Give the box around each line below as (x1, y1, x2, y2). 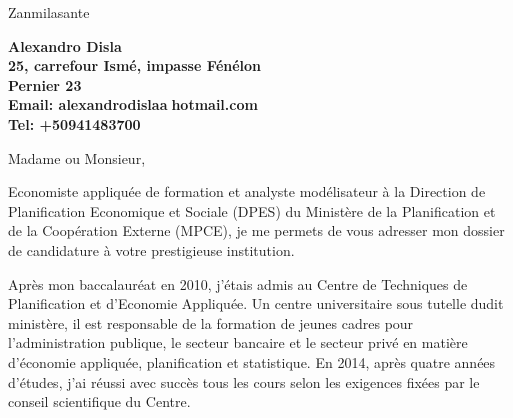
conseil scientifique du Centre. (8, 391, 191, 412)
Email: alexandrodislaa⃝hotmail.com (8, 94, 258, 115)
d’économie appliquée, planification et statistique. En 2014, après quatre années (8, 351, 496, 372)
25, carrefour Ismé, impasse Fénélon (8, 55, 262, 76)
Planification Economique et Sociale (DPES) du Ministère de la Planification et (8, 200, 496, 221)
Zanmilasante (8, 2, 90, 22)
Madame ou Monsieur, (8, 147, 146, 168)
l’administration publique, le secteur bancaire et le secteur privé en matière (8, 332, 468, 353)
